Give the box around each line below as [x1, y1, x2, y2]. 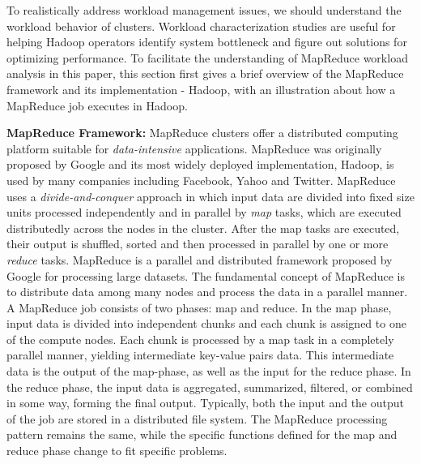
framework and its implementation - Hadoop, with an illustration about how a [6, 80, 396, 97]
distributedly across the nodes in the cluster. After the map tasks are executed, [6, 219, 400, 236]
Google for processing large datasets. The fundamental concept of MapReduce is [6, 267, 405, 284]
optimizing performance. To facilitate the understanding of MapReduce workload [6, 49, 408, 66]
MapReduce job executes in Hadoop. [6, 97, 188, 114]
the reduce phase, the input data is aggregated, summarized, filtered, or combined [6, 378, 413, 395]
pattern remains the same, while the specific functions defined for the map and [6, 426, 398, 443]
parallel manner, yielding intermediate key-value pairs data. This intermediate [6, 346, 394, 363]
